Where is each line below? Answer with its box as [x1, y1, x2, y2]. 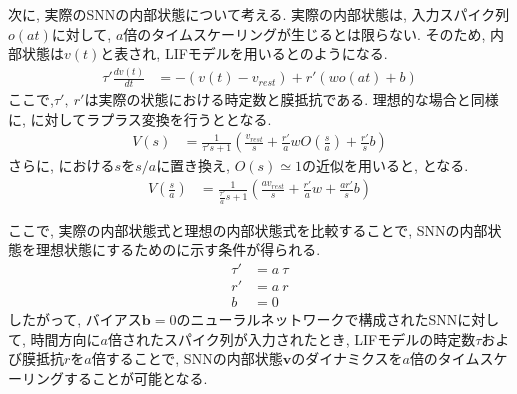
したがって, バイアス [8, 308, 142, 329]
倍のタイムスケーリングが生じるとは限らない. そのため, [123, 23, 486, 44]
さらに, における [8, 155, 115, 176]
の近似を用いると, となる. [302, 155, 469, 176]
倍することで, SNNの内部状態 [91, 348, 283, 369]
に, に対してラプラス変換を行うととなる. [8, 108, 272, 129]
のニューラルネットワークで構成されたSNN [176, 308, 458, 329]
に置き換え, [156, 155, 231, 176]
